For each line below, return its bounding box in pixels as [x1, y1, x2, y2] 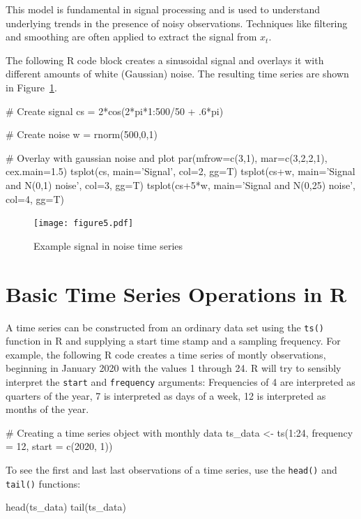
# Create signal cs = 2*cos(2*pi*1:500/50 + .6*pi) [6, 103, 224, 118]
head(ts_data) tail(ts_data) [6, 499, 126, 514]
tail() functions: [6, 476, 81, 490]
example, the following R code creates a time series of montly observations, [6, 347, 326, 361]
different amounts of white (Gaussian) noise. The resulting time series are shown [6, 66, 349, 81]
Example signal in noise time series [33, 238, 183, 253]
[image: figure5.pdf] [33, 218, 134, 229]
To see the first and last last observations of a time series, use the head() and [6, 462, 337, 476]
